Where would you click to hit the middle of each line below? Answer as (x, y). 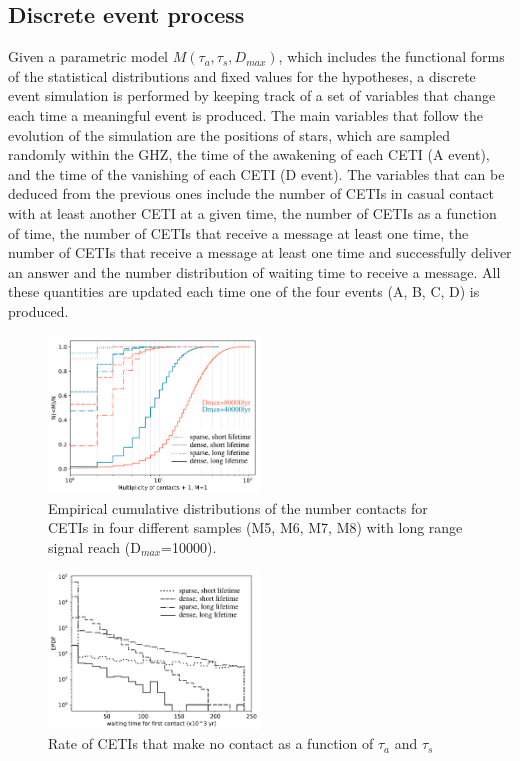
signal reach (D (94, 546)
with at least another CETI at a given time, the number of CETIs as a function (252, 212)
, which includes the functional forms (391, 56)
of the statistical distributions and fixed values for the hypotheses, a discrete (242, 75)
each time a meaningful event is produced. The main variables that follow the (246, 114)
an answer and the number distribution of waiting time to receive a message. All (254, 271)
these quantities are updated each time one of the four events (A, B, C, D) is (244, 291)
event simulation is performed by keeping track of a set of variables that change (252, 95)
